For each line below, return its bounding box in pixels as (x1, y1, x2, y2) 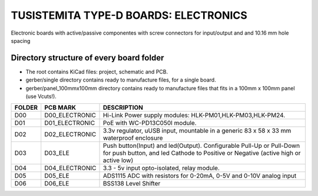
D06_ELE (44, 180, 69, 188)
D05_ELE (44, 172, 69, 180)
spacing (11, 37, 31, 44)
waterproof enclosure (102, 134, 163, 142)
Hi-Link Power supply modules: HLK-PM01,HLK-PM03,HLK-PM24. (102, 111, 286, 120)
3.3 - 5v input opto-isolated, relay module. (102, 164, 220, 173)
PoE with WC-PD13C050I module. (102, 119, 197, 127)
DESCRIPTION (102, 103, 144, 111)
